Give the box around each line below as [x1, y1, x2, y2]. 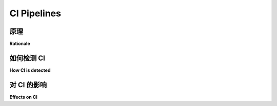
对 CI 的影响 [9, 81, 47, 89]
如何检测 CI [9, 54, 46, 62]
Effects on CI [9, 94, 38, 100]
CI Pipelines [9, 8, 62, 19]
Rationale [9, 41, 30, 47]
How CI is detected [9, 67, 51, 73]
